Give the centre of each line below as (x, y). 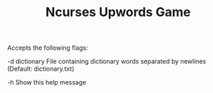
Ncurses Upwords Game (118, 12)
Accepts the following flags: (48, 48)
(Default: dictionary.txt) (41, 69)
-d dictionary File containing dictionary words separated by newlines (106, 62)
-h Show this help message (47, 83)
